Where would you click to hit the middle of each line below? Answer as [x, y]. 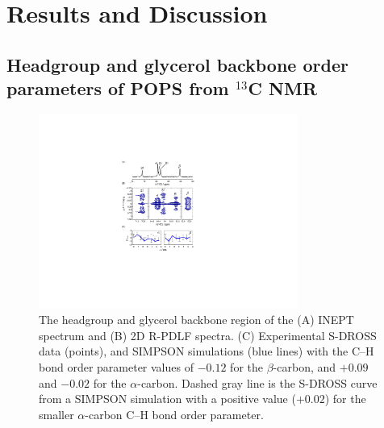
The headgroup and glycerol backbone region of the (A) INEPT [196, 320]
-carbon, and [305, 366]
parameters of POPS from [118, 88]
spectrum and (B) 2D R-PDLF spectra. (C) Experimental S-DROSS [208, 335]
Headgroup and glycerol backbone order [177, 64]
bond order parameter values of [116, 366]
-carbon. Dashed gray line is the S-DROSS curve [257, 382]
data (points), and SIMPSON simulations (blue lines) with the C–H [207, 351]
